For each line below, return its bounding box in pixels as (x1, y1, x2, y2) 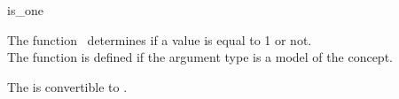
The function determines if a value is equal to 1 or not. (7, 30, 312, 49)
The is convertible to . (7, 77, 128, 95)
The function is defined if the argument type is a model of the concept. (7, 48, 393, 66)
